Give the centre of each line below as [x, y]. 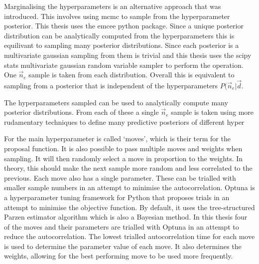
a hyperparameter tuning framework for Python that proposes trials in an [117, 197]
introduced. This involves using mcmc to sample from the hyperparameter [117, 16]
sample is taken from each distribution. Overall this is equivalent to [131, 75]
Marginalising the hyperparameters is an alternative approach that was [113, 6]
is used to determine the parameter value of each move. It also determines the [123, 246]
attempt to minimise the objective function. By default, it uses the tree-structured [129, 207]
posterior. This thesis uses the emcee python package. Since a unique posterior [124, 26]
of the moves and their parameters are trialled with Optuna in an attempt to [122, 226]
